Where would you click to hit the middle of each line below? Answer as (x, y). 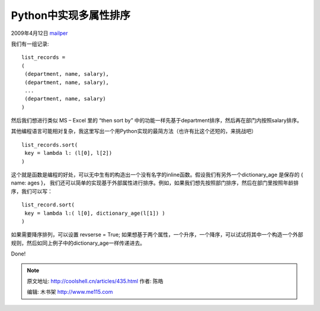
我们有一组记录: (30, 44)
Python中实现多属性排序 (71, 15)
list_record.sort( (48, 205)
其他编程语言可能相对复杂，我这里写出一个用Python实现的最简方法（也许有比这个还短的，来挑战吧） (134, 131)
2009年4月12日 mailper (39, 33)
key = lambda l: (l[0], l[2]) (68, 153)
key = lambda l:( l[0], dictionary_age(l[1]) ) (95, 213)
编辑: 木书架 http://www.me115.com (70, 292)
